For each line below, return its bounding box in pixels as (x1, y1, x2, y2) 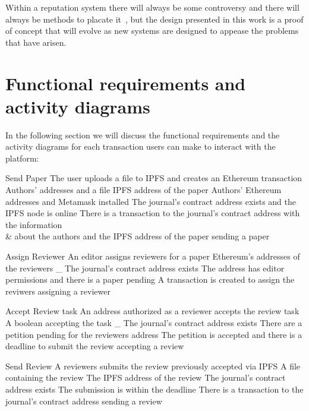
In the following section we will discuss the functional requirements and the (5, 128, 280, 141)
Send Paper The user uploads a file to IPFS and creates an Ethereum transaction (5, 172, 302, 184)
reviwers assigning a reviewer (5, 284, 111, 297)
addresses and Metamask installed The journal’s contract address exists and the (5, 195, 296, 207)
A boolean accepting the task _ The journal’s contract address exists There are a (5, 317, 302, 328)
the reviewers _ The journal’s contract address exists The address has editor (5, 261, 285, 274)
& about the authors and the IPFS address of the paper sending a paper (5, 230, 270, 242)
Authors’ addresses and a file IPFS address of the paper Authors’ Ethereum (5, 184, 282, 196)
